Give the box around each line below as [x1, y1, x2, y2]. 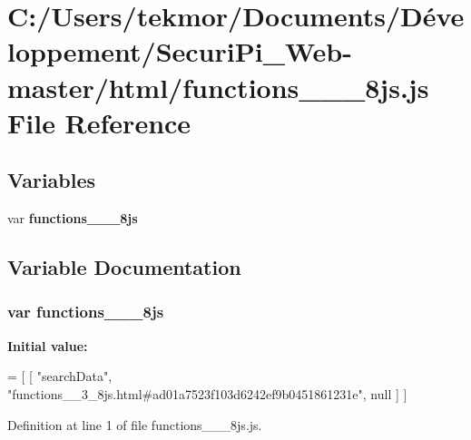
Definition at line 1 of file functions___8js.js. [7, 415, 262, 434]
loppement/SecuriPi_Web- [7, 33, 352, 70]
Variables [7, 166, 96, 194]
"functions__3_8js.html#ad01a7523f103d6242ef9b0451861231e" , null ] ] [7, 384, 407, 403]
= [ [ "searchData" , [7, 367, 113, 386]
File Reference [7, 103, 191, 141]
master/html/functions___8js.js [7, 68, 429, 105]
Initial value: [7, 336, 88, 355]
